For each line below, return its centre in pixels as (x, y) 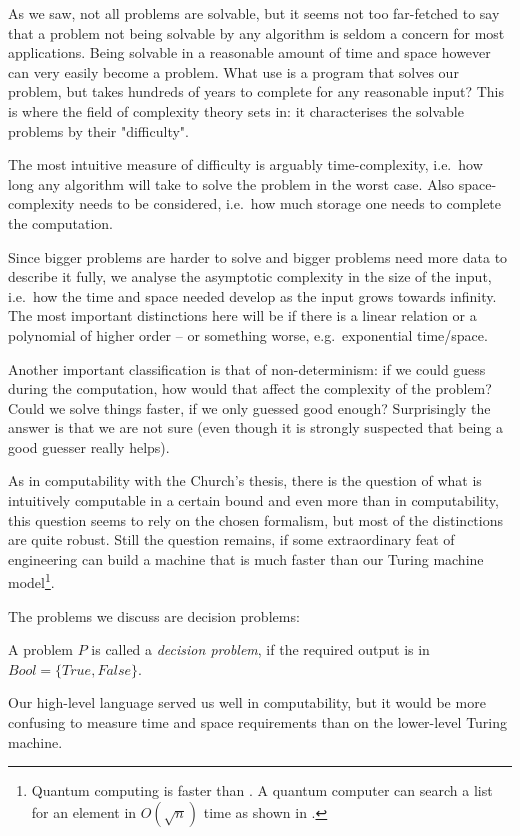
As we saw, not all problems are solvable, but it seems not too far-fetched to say (254, 13)
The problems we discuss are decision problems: (154, 615)
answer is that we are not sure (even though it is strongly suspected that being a (255, 427)
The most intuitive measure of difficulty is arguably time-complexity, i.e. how (245, 164)
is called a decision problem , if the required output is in (260, 649)
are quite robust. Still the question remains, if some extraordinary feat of (231, 539)
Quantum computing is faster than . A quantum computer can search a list (262, 790)
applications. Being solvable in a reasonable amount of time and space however (249, 52)
